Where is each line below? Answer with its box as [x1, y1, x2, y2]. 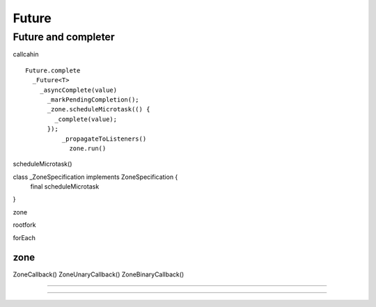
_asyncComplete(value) [39, 86, 118, 94]
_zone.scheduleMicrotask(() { [47, 105, 150, 113]
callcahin [13, 50, 39, 58]
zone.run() [69, 144, 107, 152]
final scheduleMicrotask [30, 182, 100, 191]
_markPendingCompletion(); [47, 95, 139, 104]
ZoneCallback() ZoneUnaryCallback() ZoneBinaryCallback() [13, 270, 185, 278]
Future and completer [13, 31, 115, 43]
